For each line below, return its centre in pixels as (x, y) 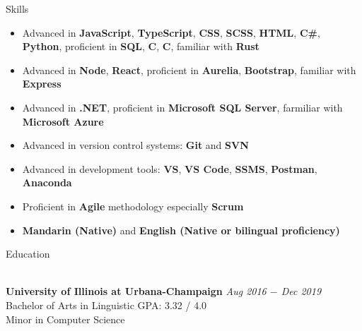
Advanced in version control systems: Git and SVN (135, 145)
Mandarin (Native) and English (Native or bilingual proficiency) (181, 230)
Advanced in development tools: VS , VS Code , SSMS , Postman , (170, 168)
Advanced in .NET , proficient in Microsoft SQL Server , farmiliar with (182, 107)
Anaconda (47, 182)
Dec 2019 (301, 291)
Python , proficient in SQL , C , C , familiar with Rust (141, 46)
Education (28, 254)
